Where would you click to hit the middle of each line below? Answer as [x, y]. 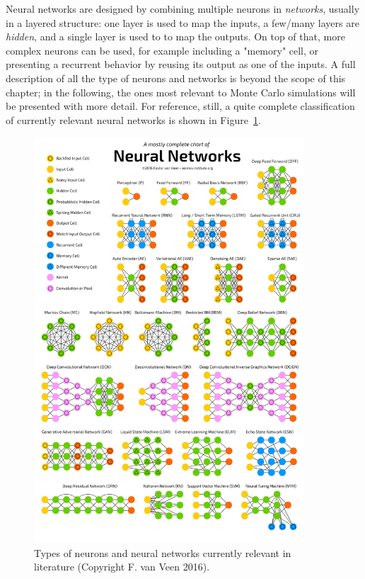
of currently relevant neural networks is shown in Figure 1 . [133, 119]
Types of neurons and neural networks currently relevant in [163, 552]
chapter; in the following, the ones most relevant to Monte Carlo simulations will [181, 92]
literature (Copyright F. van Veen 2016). [122, 567]
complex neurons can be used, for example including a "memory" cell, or [162, 50]
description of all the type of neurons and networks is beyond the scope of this [176, 78]
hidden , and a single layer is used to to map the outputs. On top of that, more [175, 36]
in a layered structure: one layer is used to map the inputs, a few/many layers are [182, 22]
